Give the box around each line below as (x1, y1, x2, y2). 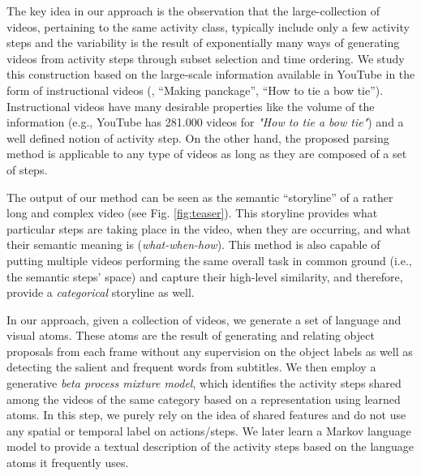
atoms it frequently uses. (6, 454, 129, 471)
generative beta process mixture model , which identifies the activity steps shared (6, 375, 402, 392)
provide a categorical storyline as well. (6, 284, 195, 301)
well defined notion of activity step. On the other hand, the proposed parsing (6, 129, 389, 146)
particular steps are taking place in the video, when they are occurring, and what (6, 220, 411, 237)
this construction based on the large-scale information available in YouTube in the (6, 66, 415, 83)
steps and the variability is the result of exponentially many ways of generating (6, 34, 400, 51)
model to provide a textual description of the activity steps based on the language (6, 438, 415, 455)
